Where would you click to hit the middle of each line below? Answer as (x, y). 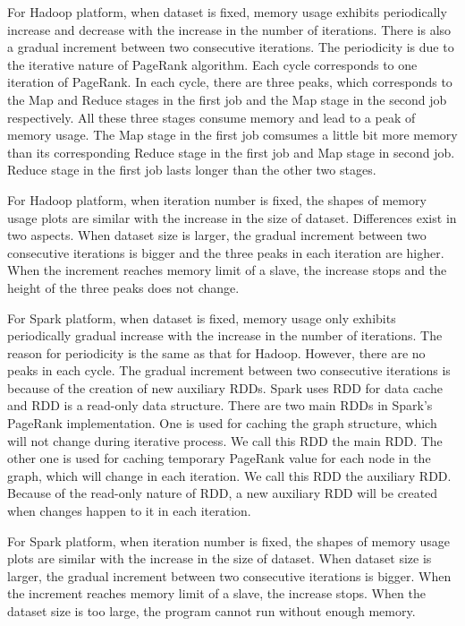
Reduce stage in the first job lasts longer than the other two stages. (192, 170)
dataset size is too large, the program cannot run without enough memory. (211, 611)
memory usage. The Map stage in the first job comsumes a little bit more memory (232, 135)
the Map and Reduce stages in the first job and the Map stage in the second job (227, 99)
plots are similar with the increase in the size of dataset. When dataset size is (220, 558)
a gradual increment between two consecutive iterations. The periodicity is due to (231, 47)
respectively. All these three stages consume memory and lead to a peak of (211, 117)
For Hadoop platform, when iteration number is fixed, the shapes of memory (217, 199)
